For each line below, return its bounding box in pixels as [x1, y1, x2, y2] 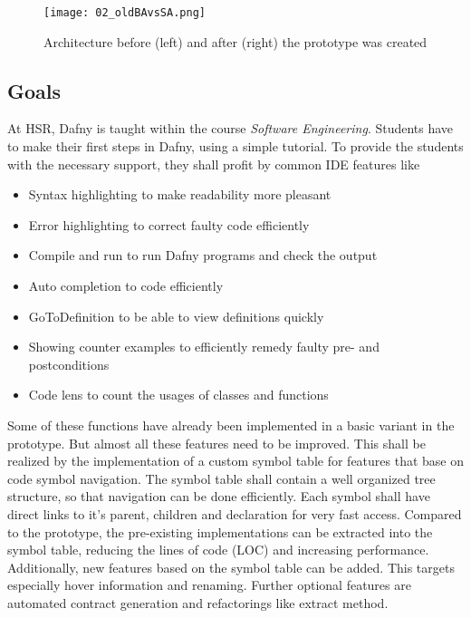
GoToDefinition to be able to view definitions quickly [28, 306, 324, 325]
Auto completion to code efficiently [28, 276, 224, 295]
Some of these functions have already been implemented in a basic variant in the [7, 415, 455, 434]
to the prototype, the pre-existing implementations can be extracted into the [7, 522, 433, 541]
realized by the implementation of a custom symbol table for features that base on [7, 451, 465, 470]
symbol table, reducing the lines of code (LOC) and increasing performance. [7, 540, 429, 559]
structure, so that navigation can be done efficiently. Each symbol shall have [7, 487, 430, 506]
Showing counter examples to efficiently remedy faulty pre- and [28, 337, 380, 356]
